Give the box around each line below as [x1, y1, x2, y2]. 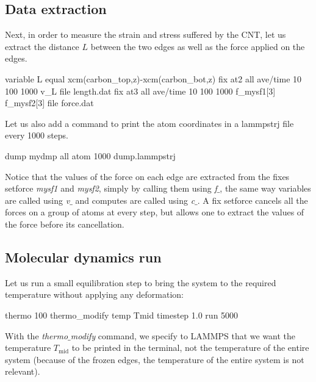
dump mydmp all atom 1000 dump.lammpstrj [5, 149, 176, 162]
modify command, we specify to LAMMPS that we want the [70, 329, 296, 342]
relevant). [5, 365, 40, 378]
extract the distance [5, 40, 79, 52]
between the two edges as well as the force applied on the [90, 40, 305, 52]
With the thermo [5, 329, 68, 342]
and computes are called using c [75, 193, 195, 206]
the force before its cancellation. [5, 217, 124, 230]
